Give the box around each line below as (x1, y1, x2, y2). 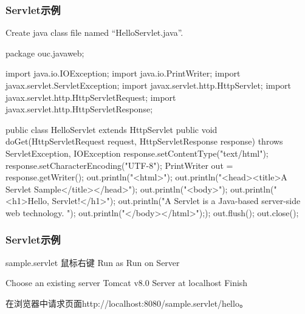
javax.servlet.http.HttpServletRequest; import (5, 90, 176, 103)
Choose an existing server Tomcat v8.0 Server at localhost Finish (5, 276, 248, 289)
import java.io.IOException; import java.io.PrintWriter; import (5, 67, 241, 80)
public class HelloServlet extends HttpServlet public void (5, 123, 218, 135)
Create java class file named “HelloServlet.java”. (5, 26, 183, 39)
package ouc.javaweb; (5, 46, 84, 59)
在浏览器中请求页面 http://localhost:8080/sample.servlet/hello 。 (5, 296, 248, 309)
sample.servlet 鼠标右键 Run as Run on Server (5, 256, 180, 268)
